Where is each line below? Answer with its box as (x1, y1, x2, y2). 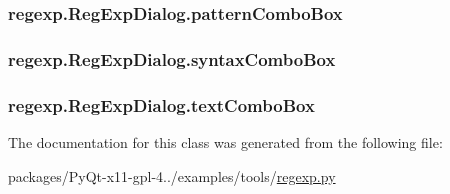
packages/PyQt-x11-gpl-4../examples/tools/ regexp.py (8, 165, 336, 186)
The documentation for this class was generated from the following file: (8, 131, 443, 152)
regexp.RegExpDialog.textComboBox (8, 92, 315, 117)
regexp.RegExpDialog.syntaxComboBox (8, 46, 336, 71)
